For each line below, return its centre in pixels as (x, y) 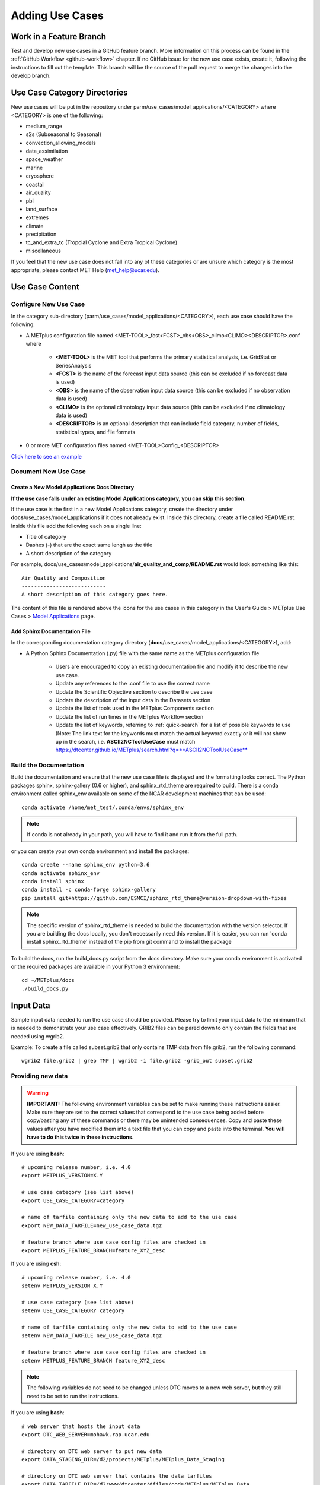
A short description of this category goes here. (95, 595)
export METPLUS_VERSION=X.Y (62, 1176)
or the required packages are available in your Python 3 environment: (95, 967)
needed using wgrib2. (38, 1036)
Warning (38, 1093)
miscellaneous (44, 251)
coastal (35, 184)
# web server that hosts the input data (81, 1426)
